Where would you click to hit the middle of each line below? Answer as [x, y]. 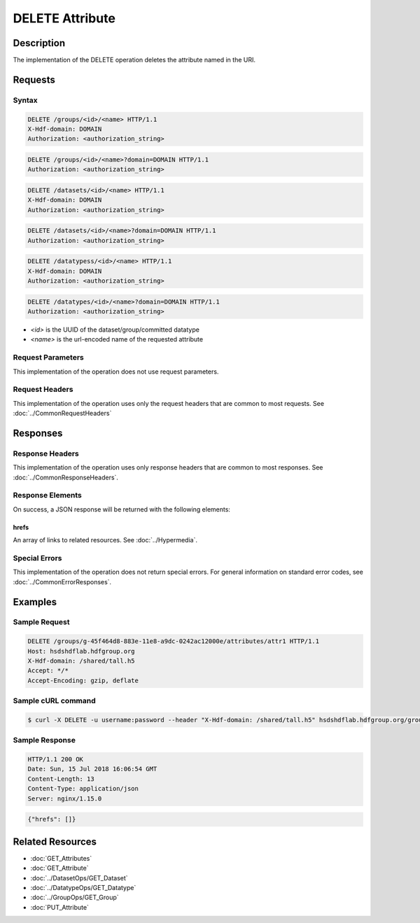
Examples [35, 602]
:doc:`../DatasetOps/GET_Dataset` [79, 878]
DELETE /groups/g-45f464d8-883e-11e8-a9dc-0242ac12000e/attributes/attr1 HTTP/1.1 [174, 641]
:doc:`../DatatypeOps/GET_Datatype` [83, 887]
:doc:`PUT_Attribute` [59, 907]
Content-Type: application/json [83, 789]
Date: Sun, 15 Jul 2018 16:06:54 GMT [92, 769]
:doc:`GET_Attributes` [61, 858]
